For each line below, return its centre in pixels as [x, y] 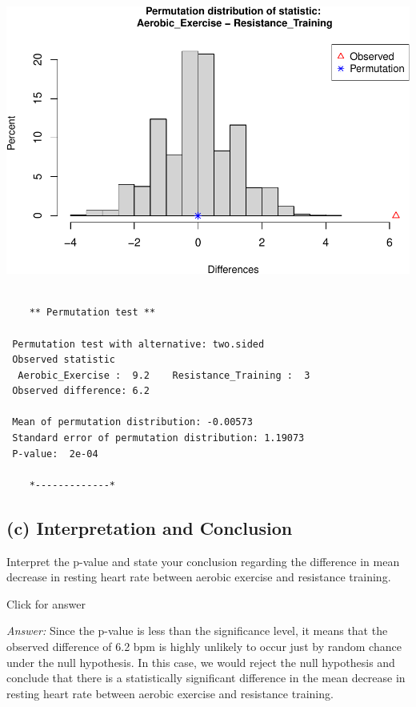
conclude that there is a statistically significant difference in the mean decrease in [206, 678]
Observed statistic [64, 360]
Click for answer [46, 603]
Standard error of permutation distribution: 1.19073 [158, 438]
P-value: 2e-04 [55, 454]
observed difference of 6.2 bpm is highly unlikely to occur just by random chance [204, 647]
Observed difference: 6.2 [81, 391]
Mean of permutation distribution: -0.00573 [132, 422]
